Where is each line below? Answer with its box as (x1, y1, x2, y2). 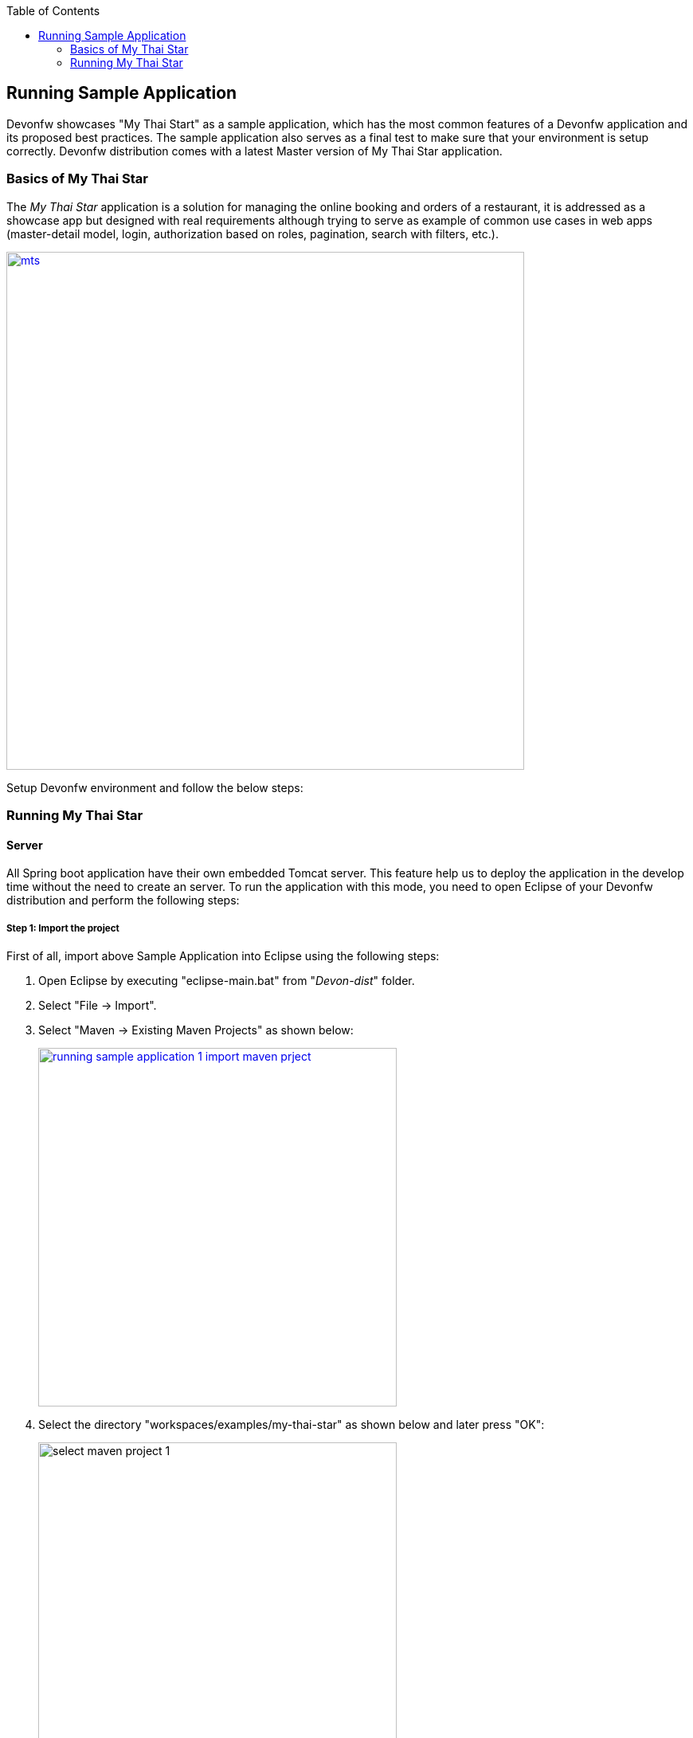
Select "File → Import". (38, 998, 157, 1012)
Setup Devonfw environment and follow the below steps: (6, 780, 303, 794)
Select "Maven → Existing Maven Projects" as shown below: (38, 1022, 354, 1037)
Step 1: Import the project (6, 922, 119, 934)
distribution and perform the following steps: (6, 893, 240, 908)
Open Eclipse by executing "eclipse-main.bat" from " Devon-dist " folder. (38, 973, 415, 987)
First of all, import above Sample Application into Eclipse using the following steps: (6, 948, 440, 963)
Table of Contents (6, 4, 100, 18)
